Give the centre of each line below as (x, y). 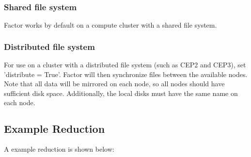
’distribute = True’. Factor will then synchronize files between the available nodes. (126, 74)
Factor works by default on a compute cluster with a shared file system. (110, 25)
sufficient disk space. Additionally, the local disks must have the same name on (121, 93)
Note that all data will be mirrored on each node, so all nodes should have (114, 84)
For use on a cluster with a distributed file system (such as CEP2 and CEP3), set (125, 65)
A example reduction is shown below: (59, 149)
